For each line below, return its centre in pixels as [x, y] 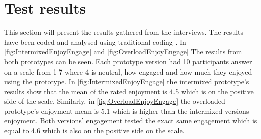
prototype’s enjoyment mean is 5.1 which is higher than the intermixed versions [127, 111]
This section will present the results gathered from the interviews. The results [124, 32]
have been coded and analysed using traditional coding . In [95, 42]
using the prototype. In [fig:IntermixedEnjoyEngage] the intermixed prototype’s [127, 81]
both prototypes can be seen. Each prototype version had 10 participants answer [128, 61]
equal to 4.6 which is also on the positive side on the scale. [94, 131]
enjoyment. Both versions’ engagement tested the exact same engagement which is [131, 121]
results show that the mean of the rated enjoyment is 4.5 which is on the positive [129, 91]
